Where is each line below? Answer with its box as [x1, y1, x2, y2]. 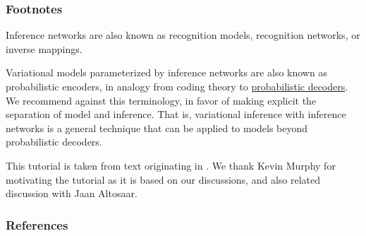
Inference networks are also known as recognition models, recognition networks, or [6, 28, 360, 42]
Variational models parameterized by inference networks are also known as [6, 65, 327, 80]
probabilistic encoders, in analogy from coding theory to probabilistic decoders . [6, 79, 348, 93]
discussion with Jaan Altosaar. [6, 186, 138, 201]
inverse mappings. [6, 41, 83, 56]
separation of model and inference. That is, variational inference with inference [6, 107, 346, 122]
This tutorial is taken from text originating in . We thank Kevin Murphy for [6, 158, 336, 172]
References [6, 216, 68, 233]
